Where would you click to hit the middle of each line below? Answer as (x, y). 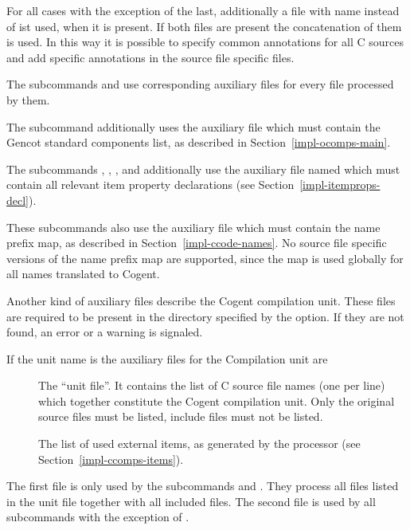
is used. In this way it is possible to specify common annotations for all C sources (205, 42)
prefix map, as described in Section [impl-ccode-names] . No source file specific (197, 243)
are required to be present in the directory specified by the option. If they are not (205, 316)
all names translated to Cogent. (83, 274)
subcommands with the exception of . (98, 517)
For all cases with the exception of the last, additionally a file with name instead (203, 10)
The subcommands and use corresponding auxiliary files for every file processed (200, 84)
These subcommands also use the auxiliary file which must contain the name (193, 227)
